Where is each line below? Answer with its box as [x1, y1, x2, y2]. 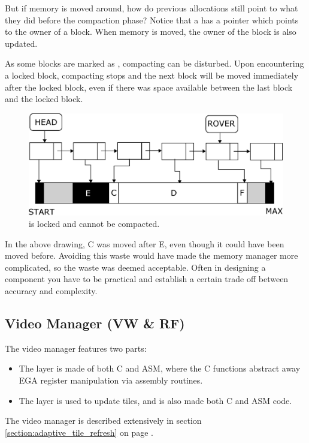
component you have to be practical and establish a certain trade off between [5, 273, 289, 285]
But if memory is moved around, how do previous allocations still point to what [5, 2, 298, 14]
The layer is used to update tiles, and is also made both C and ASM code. [19, 394, 292, 406]
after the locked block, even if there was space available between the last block [5, 80, 293, 93]
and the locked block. [5, 92, 83, 105]
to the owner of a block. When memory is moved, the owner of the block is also [5, 25, 296, 38]
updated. [5, 37, 38, 49]
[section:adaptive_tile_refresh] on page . [5, 426, 153, 438]
